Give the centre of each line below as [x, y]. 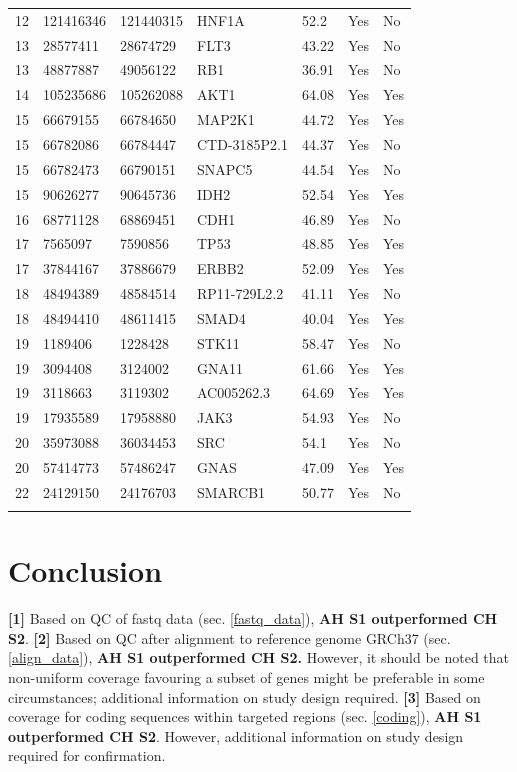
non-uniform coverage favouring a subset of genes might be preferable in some [246, 677]
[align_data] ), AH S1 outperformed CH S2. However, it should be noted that [259, 657]
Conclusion [85, 570]
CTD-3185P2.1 [242, 143]
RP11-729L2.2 [240, 293]
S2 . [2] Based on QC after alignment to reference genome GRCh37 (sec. [229, 637]
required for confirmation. [87, 755]
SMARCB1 [231, 491]
